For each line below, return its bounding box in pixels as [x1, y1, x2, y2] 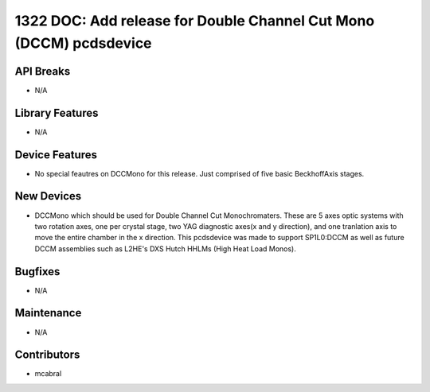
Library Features [14, 106, 99, 119]
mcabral [34, 369, 62, 378]
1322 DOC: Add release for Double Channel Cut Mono [14, 12, 375, 29]
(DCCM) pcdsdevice [14, 34, 152, 52]
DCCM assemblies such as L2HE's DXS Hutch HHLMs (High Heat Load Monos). [34, 243, 296, 254]
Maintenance [14, 306, 82, 320]
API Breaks [14, 64, 71, 78]
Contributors [14, 348, 80, 362]
